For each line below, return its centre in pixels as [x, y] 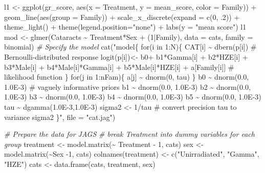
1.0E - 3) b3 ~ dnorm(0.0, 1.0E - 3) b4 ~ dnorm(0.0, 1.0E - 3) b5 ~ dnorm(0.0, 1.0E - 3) [133, 97]
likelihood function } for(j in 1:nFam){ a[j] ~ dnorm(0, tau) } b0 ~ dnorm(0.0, [127, 77]
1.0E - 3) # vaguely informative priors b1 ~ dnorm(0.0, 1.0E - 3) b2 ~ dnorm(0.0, [127, 86]
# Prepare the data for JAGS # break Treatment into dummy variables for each [129, 134]
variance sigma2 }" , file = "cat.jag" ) [60, 117]
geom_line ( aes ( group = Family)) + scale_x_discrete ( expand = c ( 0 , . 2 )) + [122, 17]
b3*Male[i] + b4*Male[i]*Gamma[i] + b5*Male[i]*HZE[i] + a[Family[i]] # [119, 67]
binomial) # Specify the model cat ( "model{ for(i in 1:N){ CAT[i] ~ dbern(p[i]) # [130, 47]
